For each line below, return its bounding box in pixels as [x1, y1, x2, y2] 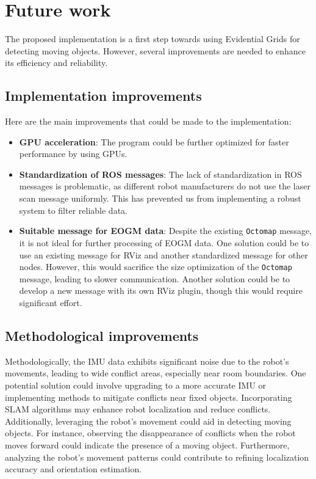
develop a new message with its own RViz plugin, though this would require [19, 284, 303, 297]
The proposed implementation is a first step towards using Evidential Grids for [5, 32, 300, 45]
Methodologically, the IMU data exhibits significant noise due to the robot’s [5, 354, 289, 367]
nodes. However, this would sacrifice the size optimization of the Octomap [19, 260, 292, 273]
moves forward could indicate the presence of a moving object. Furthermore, [5, 438, 290, 451]
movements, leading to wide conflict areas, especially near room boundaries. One [5, 367, 306, 379]
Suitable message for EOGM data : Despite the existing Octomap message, [19, 224, 312, 237]
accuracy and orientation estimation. [5, 463, 142, 475]
